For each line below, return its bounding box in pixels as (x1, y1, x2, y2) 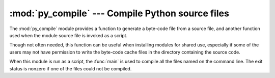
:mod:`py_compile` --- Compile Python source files (9, 8, 229, 19)
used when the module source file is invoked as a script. (9, 32, 128, 38)
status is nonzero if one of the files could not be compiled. (9, 65, 132, 71)
